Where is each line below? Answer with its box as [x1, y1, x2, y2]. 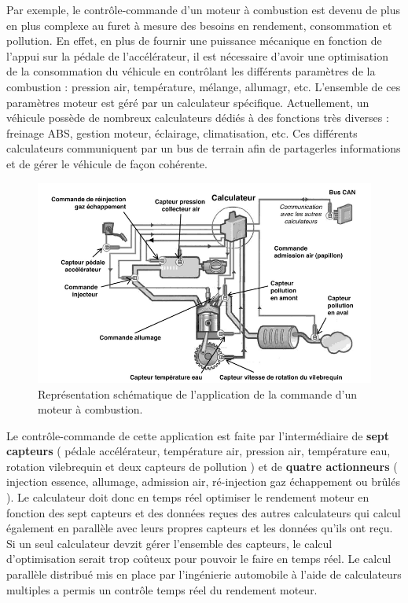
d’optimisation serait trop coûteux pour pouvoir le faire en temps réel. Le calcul [6, 550, 391, 567]
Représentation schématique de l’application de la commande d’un [38, 385, 357, 402]
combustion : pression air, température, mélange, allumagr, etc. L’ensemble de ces [6, 78, 401, 94]
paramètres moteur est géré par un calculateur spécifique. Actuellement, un [6, 94, 369, 110]
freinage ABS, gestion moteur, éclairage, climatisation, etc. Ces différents [6, 124, 358, 141]
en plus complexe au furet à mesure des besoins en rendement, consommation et [6, 17, 392, 33]
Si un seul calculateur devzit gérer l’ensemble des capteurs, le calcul [6, 535, 333, 551]
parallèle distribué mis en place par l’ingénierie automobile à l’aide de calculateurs [6, 566, 402, 583]
